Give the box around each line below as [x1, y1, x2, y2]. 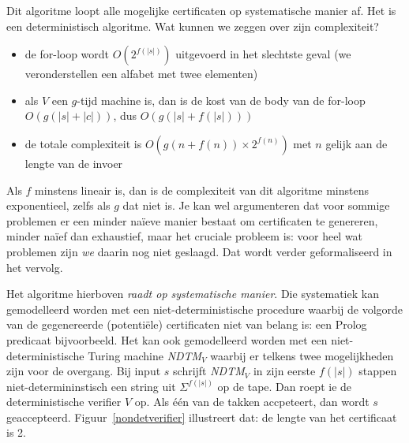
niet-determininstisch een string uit [6, 378, 176, 394]
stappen [358, 363, 397, 379]
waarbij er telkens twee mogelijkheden [210, 347, 394, 363]
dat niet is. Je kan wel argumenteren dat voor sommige [122, 197, 390, 214]
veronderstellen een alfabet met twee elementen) [24, 65, 258, 82]
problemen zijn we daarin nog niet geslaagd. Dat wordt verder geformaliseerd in [6, 243, 392, 259]
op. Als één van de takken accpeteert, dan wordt [134, 393, 370, 410]
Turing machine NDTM [88, 347, 202, 363]
